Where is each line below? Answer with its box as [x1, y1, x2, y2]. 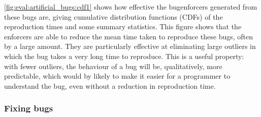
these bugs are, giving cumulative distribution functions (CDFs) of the [4, 11, 223, 22]
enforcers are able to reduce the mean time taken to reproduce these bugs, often [4, 31, 253, 41]
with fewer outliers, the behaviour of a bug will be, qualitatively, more [4, 61, 222, 71]
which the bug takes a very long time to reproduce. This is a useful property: [4, 50, 244, 61]
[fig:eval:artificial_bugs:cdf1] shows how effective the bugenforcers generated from [4, 2, 257, 12]
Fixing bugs [4, 102, 53, 114]
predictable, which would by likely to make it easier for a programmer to [4, 71, 231, 81]
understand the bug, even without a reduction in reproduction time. [4, 80, 216, 91]
